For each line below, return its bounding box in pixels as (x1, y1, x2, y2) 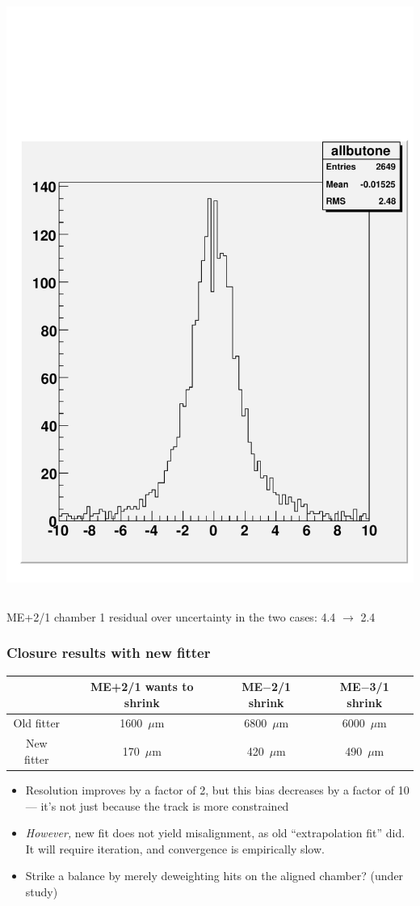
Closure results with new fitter (6, 643, 211, 663)
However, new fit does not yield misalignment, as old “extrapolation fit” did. (25, 824, 405, 841)
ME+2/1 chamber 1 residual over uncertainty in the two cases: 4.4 (6, 608, 336, 625)
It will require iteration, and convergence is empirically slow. (25, 840, 325, 857)
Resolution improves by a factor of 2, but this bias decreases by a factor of (25, 782, 394, 798)
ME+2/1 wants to (90, 678, 194, 695)
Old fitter (13, 714, 61, 731)
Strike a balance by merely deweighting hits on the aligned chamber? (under (25, 867, 404, 884)
